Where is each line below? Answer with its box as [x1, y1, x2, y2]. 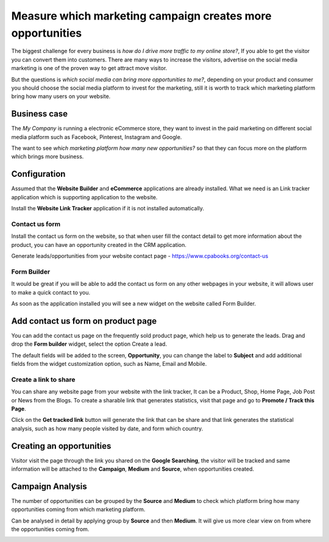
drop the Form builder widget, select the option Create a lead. [11, 340, 168, 348]
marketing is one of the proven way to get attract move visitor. [11, 65, 168, 72]
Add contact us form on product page [11, 316, 157, 326]
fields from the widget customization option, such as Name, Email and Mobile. [11, 360, 207, 367]
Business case [11, 109, 68, 119]
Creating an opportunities [11, 441, 111, 451]
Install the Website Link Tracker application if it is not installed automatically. [11, 205, 204, 212]
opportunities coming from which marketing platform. [11, 506, 146, 513]
